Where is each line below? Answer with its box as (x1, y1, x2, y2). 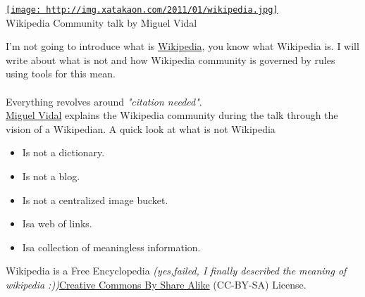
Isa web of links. (22, 216, 92, 231)
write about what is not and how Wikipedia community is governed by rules (6, 52, 335, 67)
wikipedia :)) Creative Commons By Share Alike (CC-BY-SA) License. (6, 277, 307, 291)
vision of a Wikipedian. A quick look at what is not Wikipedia (6, 121, 276, 136)
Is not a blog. (22, 169, 80, 183)
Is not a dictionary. (22, 145, 105, 160)
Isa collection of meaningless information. (22, 239, 201, 254)
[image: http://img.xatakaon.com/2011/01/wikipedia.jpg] (6, 5, 278, 15)
